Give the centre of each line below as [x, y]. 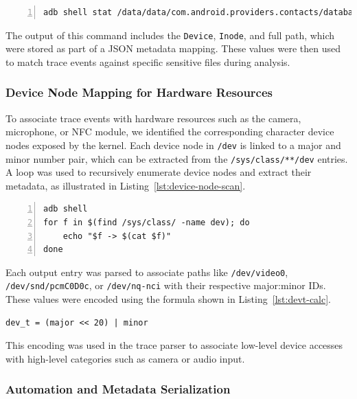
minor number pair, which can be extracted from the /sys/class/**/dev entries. [177, 158]
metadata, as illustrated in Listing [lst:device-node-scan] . [126, 185]
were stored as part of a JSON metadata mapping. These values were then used [173, 48]
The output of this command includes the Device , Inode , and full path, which [170, 35]
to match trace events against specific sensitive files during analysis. [148, 61]
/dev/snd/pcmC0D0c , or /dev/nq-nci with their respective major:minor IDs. [166, 285]
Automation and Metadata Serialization [118, 389]
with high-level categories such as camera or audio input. [125, 358]
